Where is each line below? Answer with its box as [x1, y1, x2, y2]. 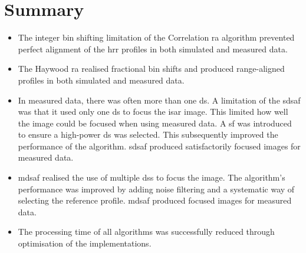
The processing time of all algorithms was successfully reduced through [18, 225, 275, 238]
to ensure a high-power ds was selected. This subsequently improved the [18, 128, 278, 141]
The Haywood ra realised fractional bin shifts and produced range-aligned [18, 62, 285, 75]
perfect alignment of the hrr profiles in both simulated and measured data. [18, 42, 288, 55]
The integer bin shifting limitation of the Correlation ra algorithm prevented [18, 31, 295, 44]
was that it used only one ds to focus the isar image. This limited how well [18, 105, 288, 118]
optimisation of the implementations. [18, 237, 152, 249]
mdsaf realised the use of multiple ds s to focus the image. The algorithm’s [18, 171, 285, 184]
